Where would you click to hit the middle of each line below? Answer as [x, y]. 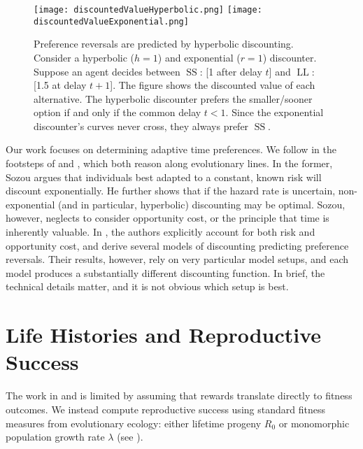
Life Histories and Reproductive [164, 335]
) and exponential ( [199, 57]
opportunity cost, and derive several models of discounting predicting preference [177, 245]
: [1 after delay [231, 71]
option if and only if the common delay [118, 112]
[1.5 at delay [60, 85]
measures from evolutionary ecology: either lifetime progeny [134, 423]
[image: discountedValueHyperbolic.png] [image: [148, 10]
